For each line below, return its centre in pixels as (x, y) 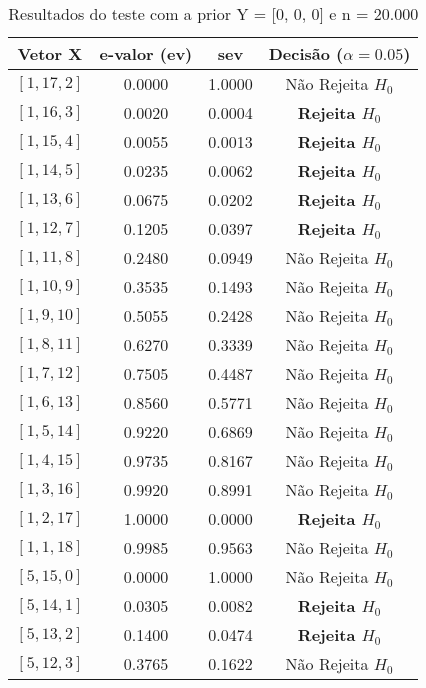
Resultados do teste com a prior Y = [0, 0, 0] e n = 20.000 (213, 13)
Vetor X (50, 53)
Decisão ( (306, 53)
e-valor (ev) (146, 53)
